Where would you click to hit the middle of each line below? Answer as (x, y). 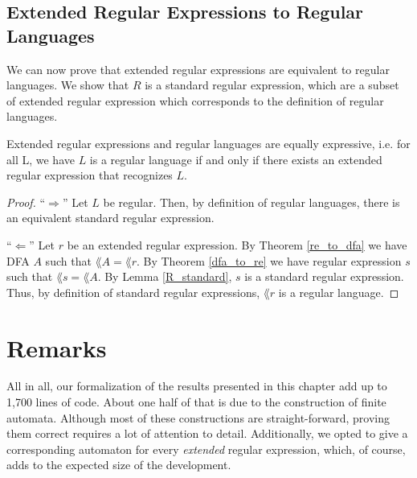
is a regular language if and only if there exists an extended (236, 159)
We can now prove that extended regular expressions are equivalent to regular (198, 69)
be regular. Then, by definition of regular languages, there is (251, 202)
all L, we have (41, 159)
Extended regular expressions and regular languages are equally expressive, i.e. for (208, 143)
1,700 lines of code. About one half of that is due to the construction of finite (196, 402)
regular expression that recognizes (90, 175)
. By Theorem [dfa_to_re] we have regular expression (269, 260)
